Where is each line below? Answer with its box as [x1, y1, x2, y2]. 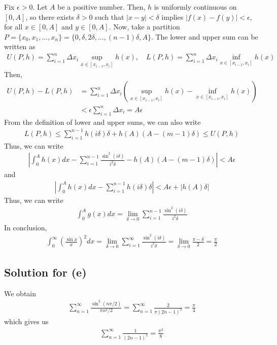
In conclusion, [4, 222, 47, 232]
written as [4, 41, 36, 52]
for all [4, 21, 23, 32]
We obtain [4, 288, 37, 298]
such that [95, 11, 124, 22]
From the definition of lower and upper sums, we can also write [4, 116, 201, 127]
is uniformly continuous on [154, 2, 237, 12]
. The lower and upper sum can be [151, 31, 258, 42]
